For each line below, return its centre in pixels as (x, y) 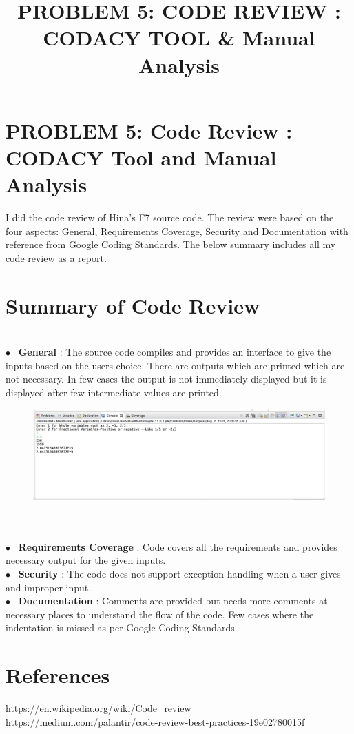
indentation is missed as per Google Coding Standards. (122, 628)
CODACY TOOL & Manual (179, 38)
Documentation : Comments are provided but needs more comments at (173, 601)
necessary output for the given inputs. (86, 560)
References (58, 675)
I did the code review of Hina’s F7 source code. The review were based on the (170, 217)
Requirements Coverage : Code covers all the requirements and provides (178, 546)
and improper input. (49, 587)
